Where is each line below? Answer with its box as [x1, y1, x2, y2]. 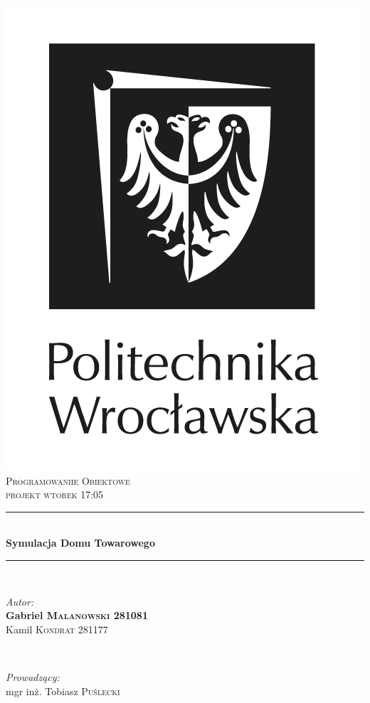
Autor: [6, 594, 34, 608]
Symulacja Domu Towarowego [6, 535, 155, 550]
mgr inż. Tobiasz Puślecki [6, 683, 120, 698]
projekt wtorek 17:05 [6, 487, 104, 502]
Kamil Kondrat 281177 [6, 621, 108, 636]
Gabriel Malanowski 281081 [6, 608, 148, 623]
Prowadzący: [6, 669, 60, 684]
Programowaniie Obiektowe [6, 473, 130, 488]
